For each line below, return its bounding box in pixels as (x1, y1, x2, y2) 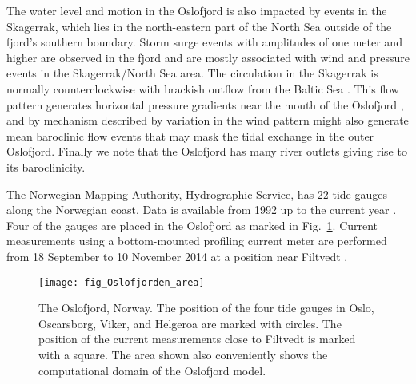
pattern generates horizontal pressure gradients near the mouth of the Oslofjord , (6, 96, 404, 113)
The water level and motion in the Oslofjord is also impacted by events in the (6, 2, 387, 18)
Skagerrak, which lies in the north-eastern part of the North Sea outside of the (6, 18, 392, 34)
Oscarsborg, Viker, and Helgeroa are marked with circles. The (38, 315, 342, 331)
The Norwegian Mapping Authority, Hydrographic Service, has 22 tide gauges (6, 185, 387, 202)
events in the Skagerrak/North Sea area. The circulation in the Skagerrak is (6, 65, 378, 81)
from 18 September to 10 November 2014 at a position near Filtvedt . (6, 247, 348, 264)
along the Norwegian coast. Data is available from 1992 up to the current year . (6, 201, 397, 218)
